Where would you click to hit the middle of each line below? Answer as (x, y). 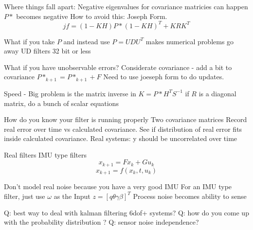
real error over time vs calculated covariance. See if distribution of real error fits (123, 129)
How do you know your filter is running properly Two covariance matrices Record (126, 119)
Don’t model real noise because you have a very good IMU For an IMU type (118, 186)
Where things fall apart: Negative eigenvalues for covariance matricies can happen (126, 6)
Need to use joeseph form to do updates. (164, 77)
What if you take (29, 41)
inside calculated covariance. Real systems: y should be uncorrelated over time (121, 138)
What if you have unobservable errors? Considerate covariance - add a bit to (118, 67)
